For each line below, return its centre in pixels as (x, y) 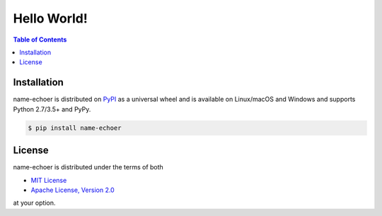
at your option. (34, 203)
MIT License (49, 180)
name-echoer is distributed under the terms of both (88, 167)
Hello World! (50, 18)
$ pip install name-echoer (75, 128)
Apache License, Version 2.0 (73, 190)
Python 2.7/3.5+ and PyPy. (52, 109)
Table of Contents (40, 40)
